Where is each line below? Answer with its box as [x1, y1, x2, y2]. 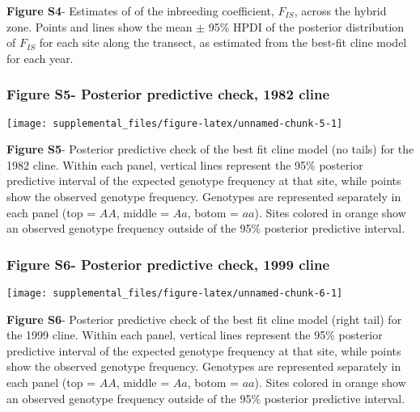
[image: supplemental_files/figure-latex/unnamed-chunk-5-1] [6, 117, 343, 129]
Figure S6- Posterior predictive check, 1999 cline [6, 254, 330, 274]
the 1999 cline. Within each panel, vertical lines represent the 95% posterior [6, 326, 383, 343]
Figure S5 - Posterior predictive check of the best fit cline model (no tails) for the [6, 141, 414, 158]
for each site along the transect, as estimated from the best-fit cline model [39, 34, 407, 51]
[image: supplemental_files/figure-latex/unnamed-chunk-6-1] [6, 288, 343, 300]
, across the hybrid [294, 2, 387, 19]
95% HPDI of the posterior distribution [208, 18, 405, 35]
